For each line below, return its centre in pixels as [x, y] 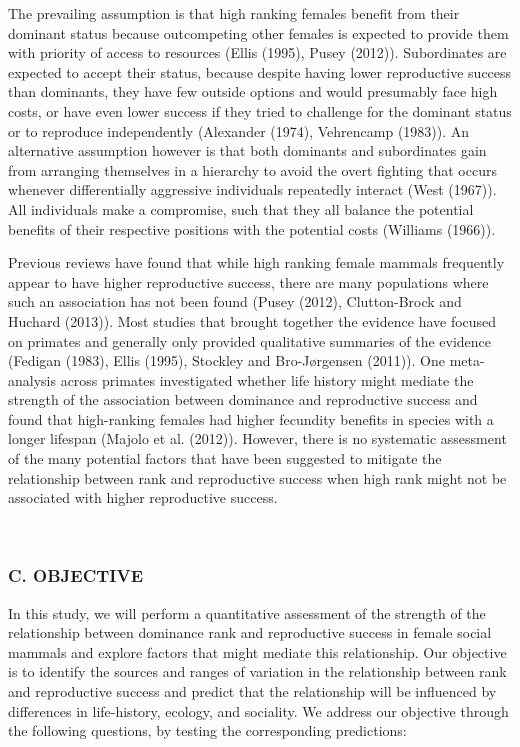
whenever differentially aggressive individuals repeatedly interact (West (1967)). [252, 189]
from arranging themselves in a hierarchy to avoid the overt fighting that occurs [252, 169]
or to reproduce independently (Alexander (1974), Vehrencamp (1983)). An [239, 130]
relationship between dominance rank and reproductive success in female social [250, 632]
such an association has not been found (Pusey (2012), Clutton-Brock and [235, 301]
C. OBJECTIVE [76, 575]
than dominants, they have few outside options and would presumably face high [253, 91]
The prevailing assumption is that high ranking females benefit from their [234, 13]
